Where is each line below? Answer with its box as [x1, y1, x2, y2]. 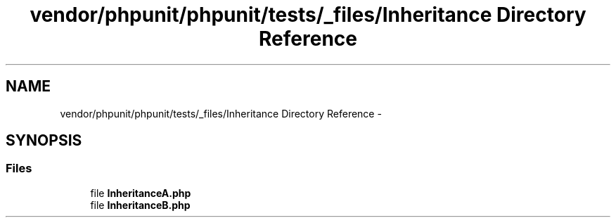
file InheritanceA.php [90, 186, 191, 199]
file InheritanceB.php [90, 198, 191, 211]
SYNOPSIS [6, 132, 82, 150]
